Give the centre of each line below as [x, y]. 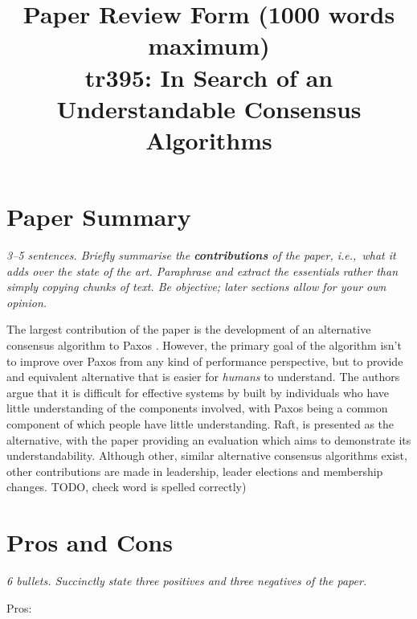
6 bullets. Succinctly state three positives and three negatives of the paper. [187, 581]
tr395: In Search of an [209, 77]
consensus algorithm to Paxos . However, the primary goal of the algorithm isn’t [204, 345]
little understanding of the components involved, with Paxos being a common [197, 408]
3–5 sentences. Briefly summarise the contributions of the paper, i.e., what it [201, 255]
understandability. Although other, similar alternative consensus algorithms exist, [207, 455]
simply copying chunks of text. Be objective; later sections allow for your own [196, 287]
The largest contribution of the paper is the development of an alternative [189, 329]
